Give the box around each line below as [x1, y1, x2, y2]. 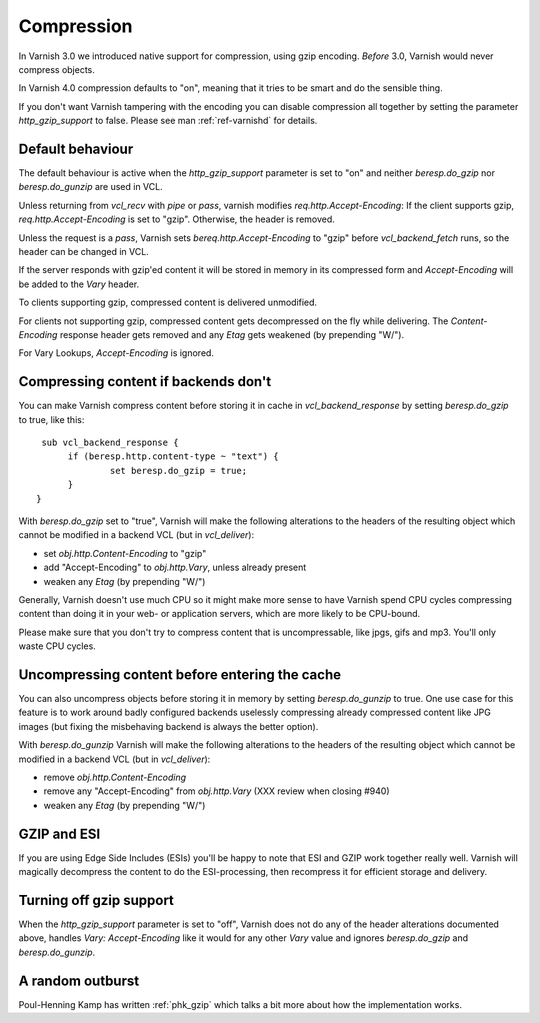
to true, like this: [18, 413, 85, 425]
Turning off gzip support [18, 891, 175, 909]
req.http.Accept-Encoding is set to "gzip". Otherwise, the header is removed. [18, 213, 335, 225]
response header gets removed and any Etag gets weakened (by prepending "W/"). [59, 328, 405, 340]
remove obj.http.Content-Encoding [43, 771, 187, 783]
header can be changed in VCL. [18, 245, 149, 257]
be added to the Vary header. [18, 278, 140, 290]
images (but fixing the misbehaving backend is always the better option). [18, 720, 319, 732]
